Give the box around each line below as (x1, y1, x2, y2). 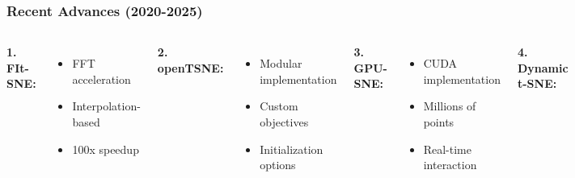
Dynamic (517, 59, 569, 76)
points (423, 114, 455, 130)
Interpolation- (72, 97, 141, 114)
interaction (423, 156, 477, 173)
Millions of (423, 97, 476, 114)
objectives (260, 114, 309, 130)
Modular (260, 55, 302, 72)
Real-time (423, 140, 471, 157)
